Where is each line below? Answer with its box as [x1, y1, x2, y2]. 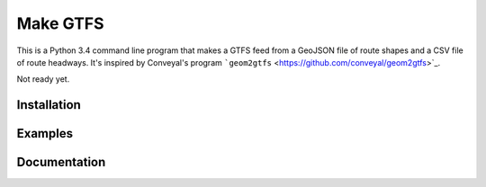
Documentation [16, 155, 106, 170]
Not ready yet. [16, 74, 70, 85]
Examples [16, 126, 74, 141]
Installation [16, 97, 81, 112]
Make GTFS [16, 13, 104, 33]
